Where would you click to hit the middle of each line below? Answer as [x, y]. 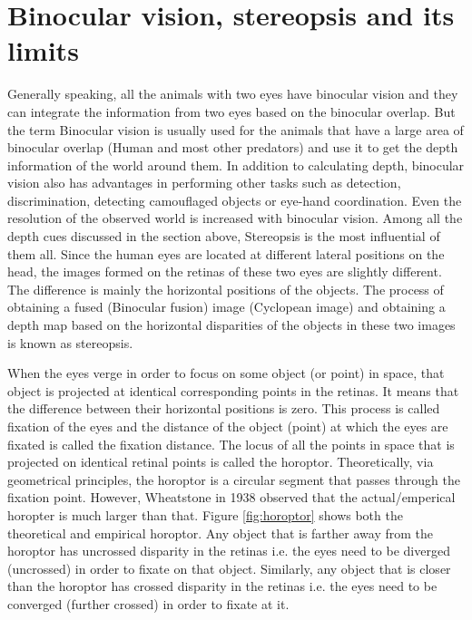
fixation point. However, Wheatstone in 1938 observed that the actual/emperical [231, 497]
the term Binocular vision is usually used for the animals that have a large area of [236, 129]
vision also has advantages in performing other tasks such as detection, [204, 183]
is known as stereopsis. [70, 342]
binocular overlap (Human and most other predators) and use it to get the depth [233, 147]
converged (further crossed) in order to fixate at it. [148, 603]
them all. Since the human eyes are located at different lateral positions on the [226, 253]
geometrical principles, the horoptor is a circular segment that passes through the [234, 479]
